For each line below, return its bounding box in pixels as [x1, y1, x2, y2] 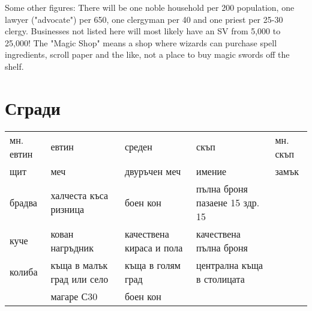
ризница [50, 202, 85, 217]
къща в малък [50, 257, 108, 272]
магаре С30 [50, 289, 98, 303]
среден [124, 140, 152, 154]
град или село [50, 271, 109, 286]
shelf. [5, 60, 24, 72]
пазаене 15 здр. [196, 195, 260, 209]
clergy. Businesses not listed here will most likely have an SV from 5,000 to [5, 25, 281, 37]
